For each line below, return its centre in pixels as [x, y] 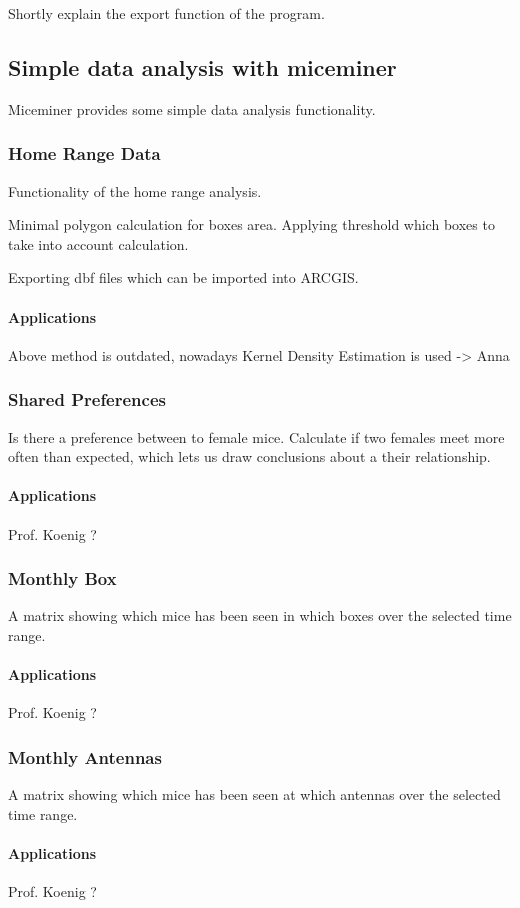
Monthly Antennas [85, 756]
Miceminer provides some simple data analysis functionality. [192, 108]
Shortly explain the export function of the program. [166, 13]
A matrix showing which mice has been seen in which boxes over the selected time [260, 615]
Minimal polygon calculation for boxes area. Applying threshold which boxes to [251, 224]
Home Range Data [84, 153]
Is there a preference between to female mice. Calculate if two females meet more [256, 436]
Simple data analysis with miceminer [202, 66]
